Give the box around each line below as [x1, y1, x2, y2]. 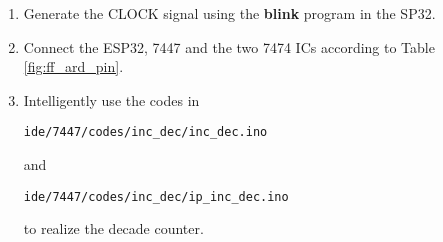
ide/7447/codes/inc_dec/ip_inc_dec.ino [23, 189, 289, 204]
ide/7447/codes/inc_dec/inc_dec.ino [23, 125, 268, 140]
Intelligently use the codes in [23, 89, 200, 110]
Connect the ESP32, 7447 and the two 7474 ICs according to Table [23, 36, 435, 57]
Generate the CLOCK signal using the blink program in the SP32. [23, 3, 436, 23]
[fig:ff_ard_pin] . [23, 56, 124, 77]
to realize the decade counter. [23, 218, 204, 239]
